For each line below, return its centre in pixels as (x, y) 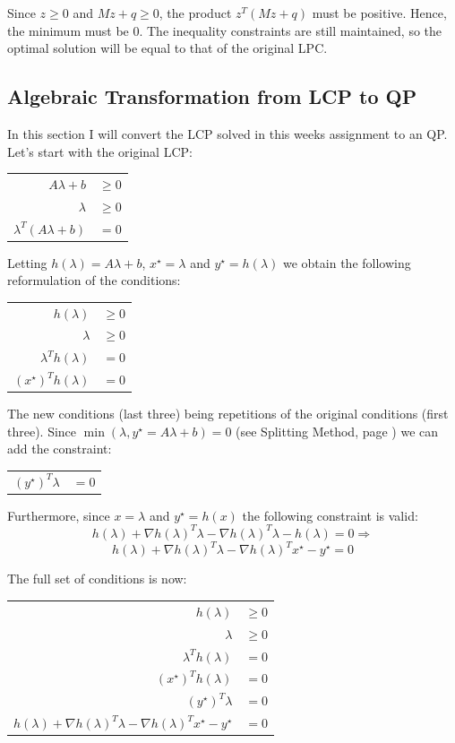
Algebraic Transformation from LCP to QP (212, 96)
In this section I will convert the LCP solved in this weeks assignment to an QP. (227, 133)
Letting (27, 262)
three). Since (42, 431)
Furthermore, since (59, 515)
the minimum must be (68, 30)
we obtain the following (347, 262)
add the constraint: (60, 449)
